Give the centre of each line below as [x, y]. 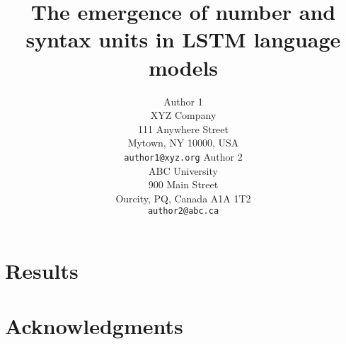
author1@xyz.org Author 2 [183, 156]
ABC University [183, 170]
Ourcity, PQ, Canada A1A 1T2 [183, 198]
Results [42, 270]
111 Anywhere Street [183, 128]
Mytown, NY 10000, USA [183, 143]
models [183, 67]
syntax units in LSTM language [183, 39]
